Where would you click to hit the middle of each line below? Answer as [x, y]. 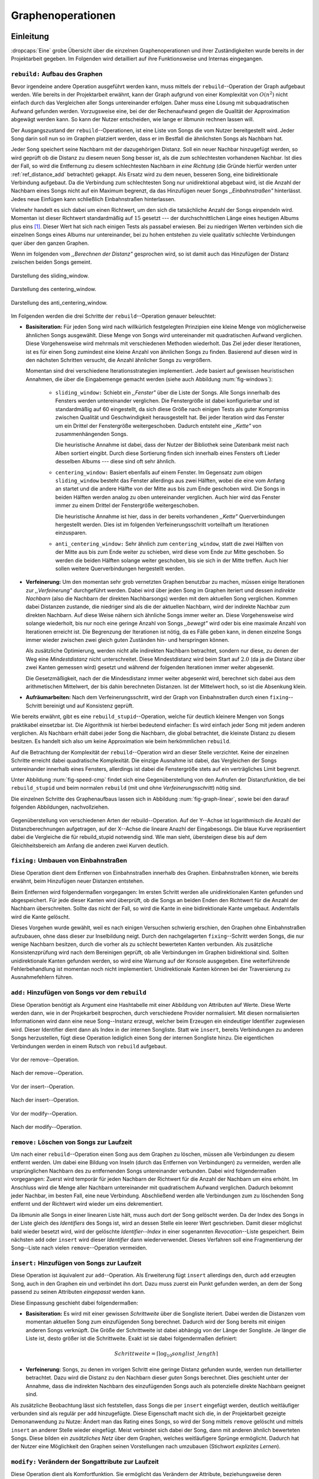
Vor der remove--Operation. [45, 1060]
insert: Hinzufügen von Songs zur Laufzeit [76, 1263]
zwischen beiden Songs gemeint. [51, 262]
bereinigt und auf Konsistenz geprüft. [89, 705]
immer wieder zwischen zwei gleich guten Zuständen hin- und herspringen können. [128, 640]
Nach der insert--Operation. [45, 1100]
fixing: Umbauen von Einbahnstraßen [69, 861]
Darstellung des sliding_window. [50, 276]
